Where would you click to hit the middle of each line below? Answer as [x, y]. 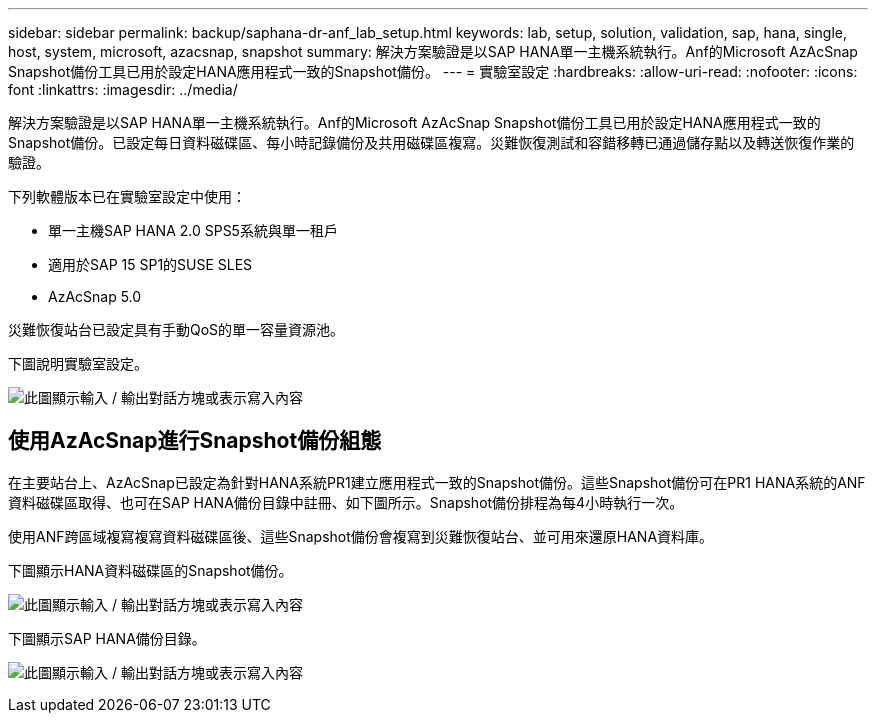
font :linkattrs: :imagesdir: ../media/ [123, 89]
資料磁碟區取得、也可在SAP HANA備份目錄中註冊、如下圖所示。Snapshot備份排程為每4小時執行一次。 [346, 502]
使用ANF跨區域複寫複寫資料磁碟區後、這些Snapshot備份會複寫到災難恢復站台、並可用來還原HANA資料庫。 [361, 536]
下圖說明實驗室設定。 [78, 363]
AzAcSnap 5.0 [95, 296]
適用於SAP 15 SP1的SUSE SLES [150, 264]
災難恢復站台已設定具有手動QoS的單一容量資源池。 [176, 329]
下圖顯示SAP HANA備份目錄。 [107, 638]
